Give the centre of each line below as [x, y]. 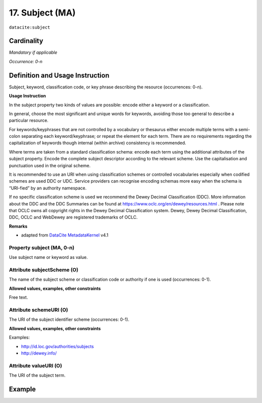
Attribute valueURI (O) [36, 366]
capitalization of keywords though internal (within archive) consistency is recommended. [98, 143]
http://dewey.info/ [39, 353]
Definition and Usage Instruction [59, 75]
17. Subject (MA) [42, 13]
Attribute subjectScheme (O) [44, 270]
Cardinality [26, 41]
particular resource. [29, 120]
